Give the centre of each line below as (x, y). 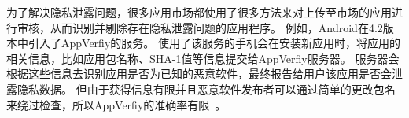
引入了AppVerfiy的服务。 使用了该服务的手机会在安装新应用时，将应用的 (214, 43)
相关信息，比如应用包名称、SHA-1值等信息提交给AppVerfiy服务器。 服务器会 (203, 58)
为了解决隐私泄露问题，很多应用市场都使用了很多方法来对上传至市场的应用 (199, 12)
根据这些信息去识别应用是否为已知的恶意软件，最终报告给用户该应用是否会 (199, 74)
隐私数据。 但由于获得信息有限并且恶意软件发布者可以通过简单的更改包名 (206, 88)
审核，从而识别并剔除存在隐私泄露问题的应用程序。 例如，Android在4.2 (200, 27)
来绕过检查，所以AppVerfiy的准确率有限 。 (116, 104)
